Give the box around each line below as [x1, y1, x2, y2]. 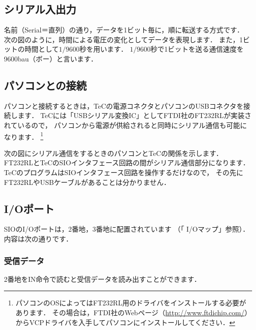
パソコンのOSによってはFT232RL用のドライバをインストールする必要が [15, 298, 246, 308]
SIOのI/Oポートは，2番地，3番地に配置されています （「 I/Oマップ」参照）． [4, 224, 250, 234]
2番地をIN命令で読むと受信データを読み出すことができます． [4, 273, 201, 284]
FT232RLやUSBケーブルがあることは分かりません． [4, 177, 171, 187]
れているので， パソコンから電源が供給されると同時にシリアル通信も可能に [4, 120, 247, 130]
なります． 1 [4, 130, 43, 142]
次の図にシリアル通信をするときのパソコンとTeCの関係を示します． [4, 148, 223, 158]
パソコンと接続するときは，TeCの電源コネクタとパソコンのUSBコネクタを [4, 100, 244, 111]
